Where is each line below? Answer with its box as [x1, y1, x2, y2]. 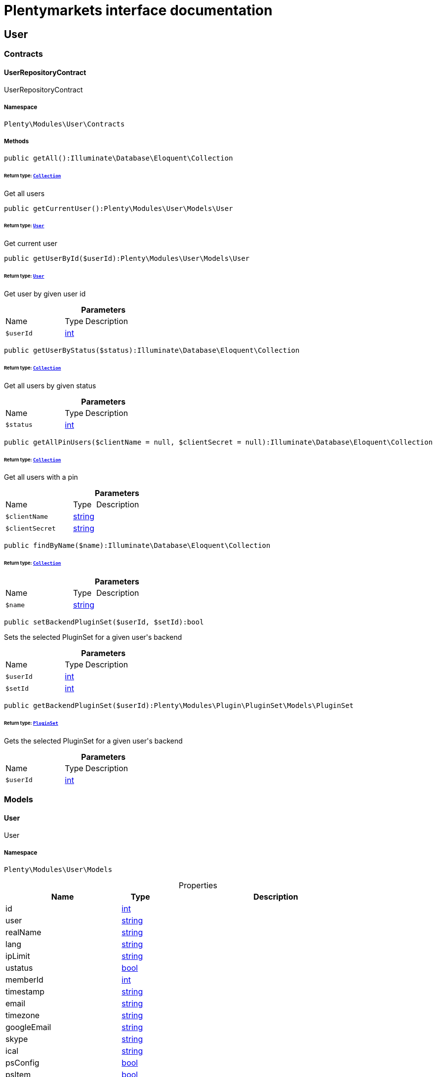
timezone [5, 1010, 40, 1021]
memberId [5, 975, 43, 985]
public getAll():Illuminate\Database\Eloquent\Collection [4, 154, 233, 162]
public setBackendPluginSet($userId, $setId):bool [4, 618, 204, 626]
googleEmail [5, 1022, 51, 1033]
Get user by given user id [4, 290, 86, 298]
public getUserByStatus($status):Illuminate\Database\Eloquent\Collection [4, 346, 300, 355]
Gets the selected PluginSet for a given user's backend [4, 736, 183, 745]
